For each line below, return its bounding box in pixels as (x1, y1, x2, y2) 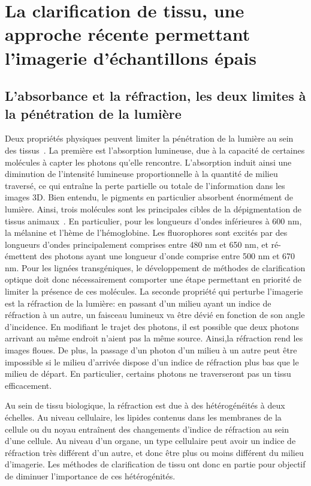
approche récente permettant (5, 22, 250, 46)
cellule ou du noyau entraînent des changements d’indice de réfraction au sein (5, 422, 289, 435)
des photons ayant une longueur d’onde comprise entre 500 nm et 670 (40, 250, 295, 262)
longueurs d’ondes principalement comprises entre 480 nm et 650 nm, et (5, 238, 268, 250)
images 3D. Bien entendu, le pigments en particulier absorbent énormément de (5, 191, 294, 203)
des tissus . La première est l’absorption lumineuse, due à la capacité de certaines (5, 143, 305, 156)
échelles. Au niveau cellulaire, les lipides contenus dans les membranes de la (5, 411, 282, 423)
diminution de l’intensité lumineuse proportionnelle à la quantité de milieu (5, 167, 278, 180)
